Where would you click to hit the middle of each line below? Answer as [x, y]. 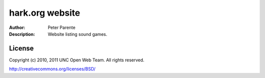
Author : [17, 27]
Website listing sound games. [78, 34]
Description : [22, 34]
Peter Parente [62, 27]
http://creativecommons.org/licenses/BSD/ [52, 69]
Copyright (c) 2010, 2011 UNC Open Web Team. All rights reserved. [77, 60]
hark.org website [45, 13]
